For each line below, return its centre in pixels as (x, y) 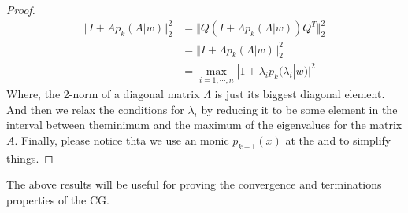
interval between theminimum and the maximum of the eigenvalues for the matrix (204, 125)
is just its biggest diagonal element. (300, 94)
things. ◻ (30, 158)
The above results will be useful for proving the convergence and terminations (194, 184)
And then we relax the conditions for (95, 109)
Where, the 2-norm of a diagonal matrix (103, 94)
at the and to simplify (338, 140)
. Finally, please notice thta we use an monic (122, 140)
